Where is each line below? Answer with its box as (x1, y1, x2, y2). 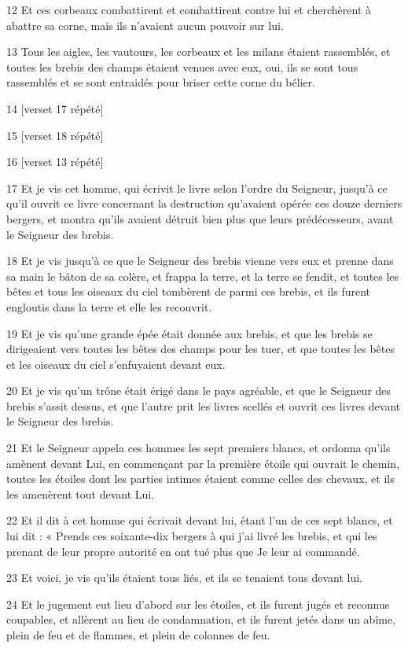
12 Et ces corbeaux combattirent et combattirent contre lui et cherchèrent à (6, 2, 372, 17)
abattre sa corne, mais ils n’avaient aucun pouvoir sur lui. (6, 17, 284, 33)
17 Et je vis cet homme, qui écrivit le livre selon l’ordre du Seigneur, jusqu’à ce (6, 179, 388, 196)
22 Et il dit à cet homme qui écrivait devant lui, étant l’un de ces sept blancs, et (6, 512, 393, 528)
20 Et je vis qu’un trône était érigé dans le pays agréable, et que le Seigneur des (6, 382, 391, 399)
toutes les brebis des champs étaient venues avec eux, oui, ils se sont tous (6, 58, 358, 75)
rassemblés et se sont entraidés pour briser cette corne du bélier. (6, 74, 316, 90)
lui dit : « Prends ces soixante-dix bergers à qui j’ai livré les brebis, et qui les (6, 528, 377, 544)
